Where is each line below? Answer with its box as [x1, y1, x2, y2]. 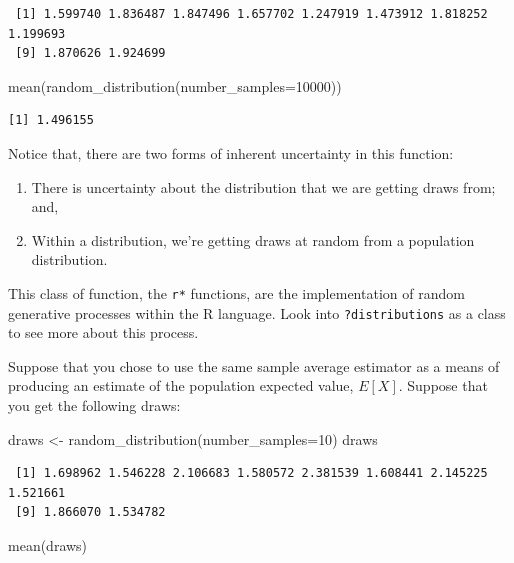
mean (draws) [8, 535, 88, 555]
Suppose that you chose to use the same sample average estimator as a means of [8, 355, 500, 376]
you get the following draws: [8, 395, 181, 416]
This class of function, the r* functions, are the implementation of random [8, 282, 465, 303]
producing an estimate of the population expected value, [8, 375, 354, 396]
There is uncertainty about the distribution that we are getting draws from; [31, 176, 496, 197]
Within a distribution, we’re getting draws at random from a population [31, 229, 475, 250]
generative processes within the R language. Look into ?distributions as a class [8, 302, 506, 323]
